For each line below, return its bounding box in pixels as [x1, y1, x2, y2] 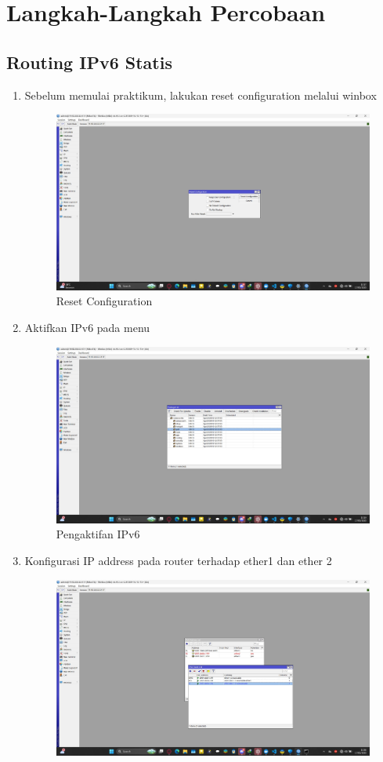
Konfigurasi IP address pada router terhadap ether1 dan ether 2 [24, 552, 332, 568]
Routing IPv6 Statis [6, 49, 172, 74]
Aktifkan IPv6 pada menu [24, 319, 150, 336]
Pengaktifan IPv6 [56, 526, 140, 542]
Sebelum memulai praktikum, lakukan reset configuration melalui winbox [24, 86, 377, 103]
